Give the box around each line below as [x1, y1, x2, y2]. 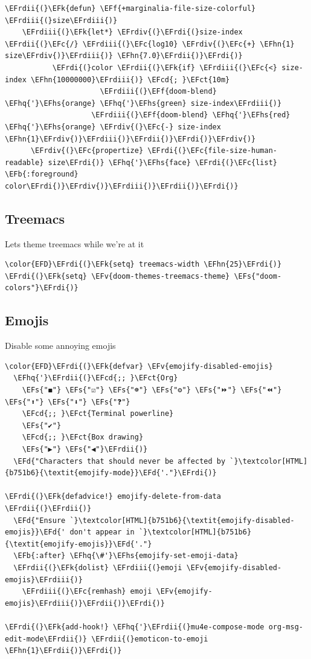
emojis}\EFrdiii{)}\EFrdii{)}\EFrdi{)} [5, 599, 165, 608]
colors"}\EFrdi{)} [5, 284, 79, 293]
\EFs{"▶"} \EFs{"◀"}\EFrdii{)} [22, 445, 148, 454]
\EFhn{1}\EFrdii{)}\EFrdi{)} [5, 646, 122, 655]
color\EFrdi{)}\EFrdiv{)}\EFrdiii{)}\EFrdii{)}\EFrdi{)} [5, 181, 239, 190]
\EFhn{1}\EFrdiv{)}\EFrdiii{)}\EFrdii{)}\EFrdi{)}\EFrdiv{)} [5, 134, 256, 143]
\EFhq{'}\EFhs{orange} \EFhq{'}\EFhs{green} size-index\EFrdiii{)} [5, 99, 282, 108]
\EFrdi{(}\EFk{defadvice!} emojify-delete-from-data [5, 492, 221, 501]
